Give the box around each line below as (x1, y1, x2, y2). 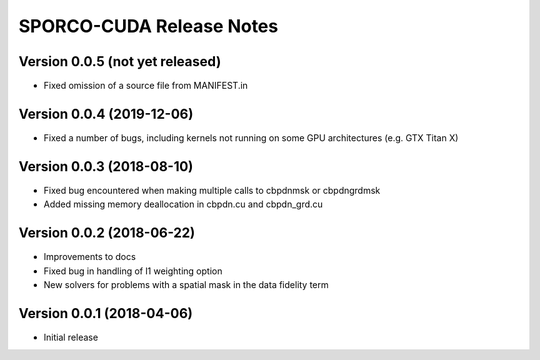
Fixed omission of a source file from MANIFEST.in (43, 80, 249, 92)
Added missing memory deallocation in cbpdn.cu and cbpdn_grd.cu (43, 198, 324, 210)
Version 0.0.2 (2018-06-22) (18, 225, 195, 242)
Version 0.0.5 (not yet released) (18, 53, 222, 70)
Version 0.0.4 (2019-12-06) (18, 105, 194, 122)
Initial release (43, 331, 99, 343)
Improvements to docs (43, 251, 137, 263)
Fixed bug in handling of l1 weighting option (43, 265, 223, 277)
